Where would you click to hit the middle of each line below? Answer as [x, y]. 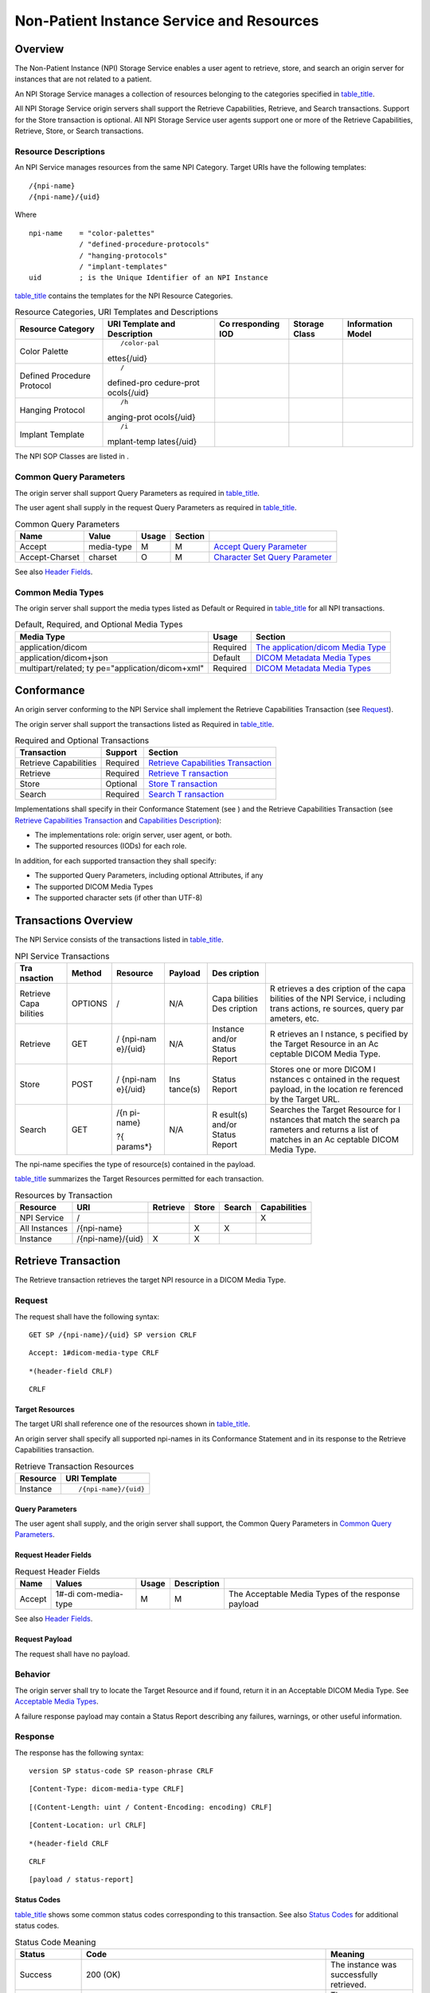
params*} [135, 1146]
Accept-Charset [49, 556]
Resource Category [57, 329]
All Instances [43, 1228]
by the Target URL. [305, 1099]
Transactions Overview [74, 920]
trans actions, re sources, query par [337, 1008]
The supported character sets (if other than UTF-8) [119, 898]
